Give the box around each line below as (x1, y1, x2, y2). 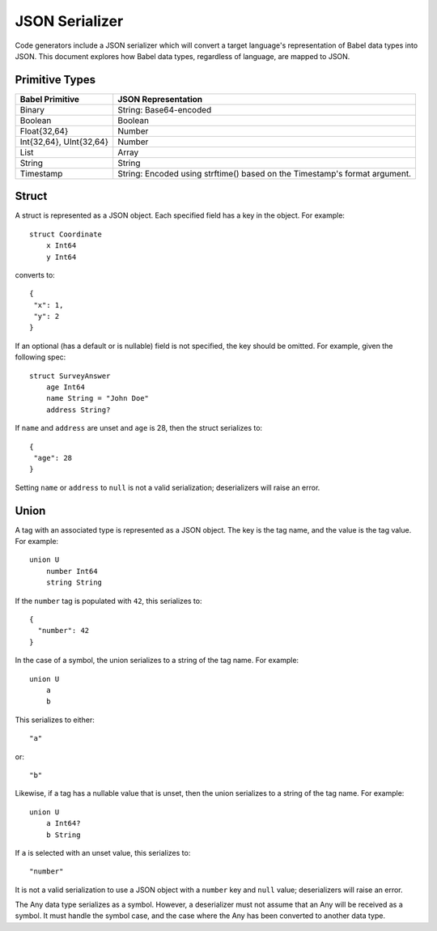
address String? (45, 405, 111, 414)
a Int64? (45, 818, 81, 828)
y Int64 (45, 252, 77, 261)
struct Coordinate (29, 229, 103, 239)
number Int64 (45, 567, 98, 576)
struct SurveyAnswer (29, 371, 111, 380)
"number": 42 (37, 626, 90, 636)
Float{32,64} (19, 125, 69, 137)
